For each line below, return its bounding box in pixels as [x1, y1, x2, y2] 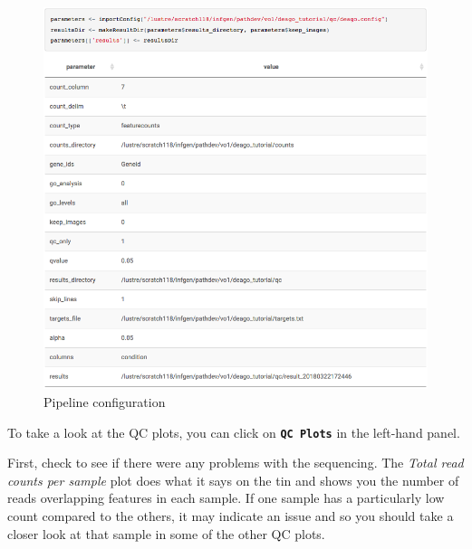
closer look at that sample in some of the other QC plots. [7, 524, 325, 543]
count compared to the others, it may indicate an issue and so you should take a [7, 506, 454, 525]
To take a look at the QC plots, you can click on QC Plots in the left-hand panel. [7, 422, 460, 441]
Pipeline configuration [43, 393, 166, 412]
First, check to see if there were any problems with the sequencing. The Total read [7, 453, 464, 472]
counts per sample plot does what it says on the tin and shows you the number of [7, 470, 459, 489]
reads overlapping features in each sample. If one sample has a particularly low [7, 488, 445, 507]
